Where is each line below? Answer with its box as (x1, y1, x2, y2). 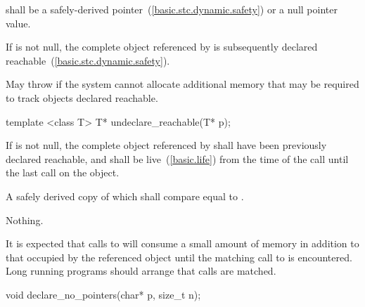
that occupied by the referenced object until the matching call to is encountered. (6, 249, 352, 264)
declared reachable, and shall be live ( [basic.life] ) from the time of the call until (6, 151, 349, 166)
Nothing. (6, 212, 44, 227)
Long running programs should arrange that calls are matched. (6, 263, 276, 278)
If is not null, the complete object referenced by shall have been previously (6, 138, 327, 152)
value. (6, 15, 31, 30)
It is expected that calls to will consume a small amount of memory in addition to (6, 236, 359, 251)
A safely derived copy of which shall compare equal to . (6, 188, 244, 203)
